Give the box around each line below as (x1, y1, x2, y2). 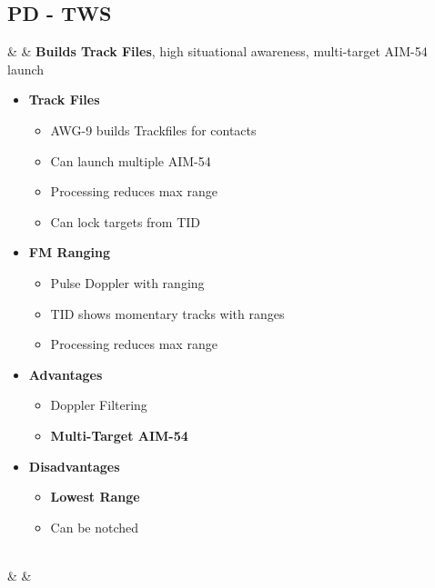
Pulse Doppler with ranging (50, 273, 205, 292)
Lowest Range (50, 487, 140, 506)
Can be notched (50, 517, 139, 536)
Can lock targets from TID (50, 212, 201, 231)
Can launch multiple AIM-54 (50, 151, 211, 170)
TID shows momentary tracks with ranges (50, 304, 285, 323)
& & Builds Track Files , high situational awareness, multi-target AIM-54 (7, 42, 428, 61)
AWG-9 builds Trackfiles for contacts (50, 120, 257, 139)
